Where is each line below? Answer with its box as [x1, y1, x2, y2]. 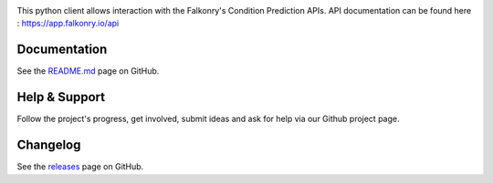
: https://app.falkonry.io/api [16, 18, 120, 29]
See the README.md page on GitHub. [16, 66, 160, 76]
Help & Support [16, 89, 106, 105]
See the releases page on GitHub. [16, 161, 144, 172]
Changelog [16, 137, 81, 153]
